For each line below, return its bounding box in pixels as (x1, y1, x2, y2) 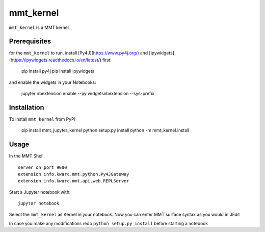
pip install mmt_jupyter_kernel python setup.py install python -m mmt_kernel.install (21, 128, 189, 133)
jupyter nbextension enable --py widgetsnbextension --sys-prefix (21, 91, 155, 97)
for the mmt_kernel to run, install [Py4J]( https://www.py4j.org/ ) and (9, 50, 148, 56)
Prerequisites (9, 37, 51, 46)
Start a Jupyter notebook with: (9, 189, 71, 195)
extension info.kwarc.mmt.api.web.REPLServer (18, 178, 130, 184)
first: (102, 57, 112, 63)
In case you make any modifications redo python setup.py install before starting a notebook (9, 220, 208, 226)
